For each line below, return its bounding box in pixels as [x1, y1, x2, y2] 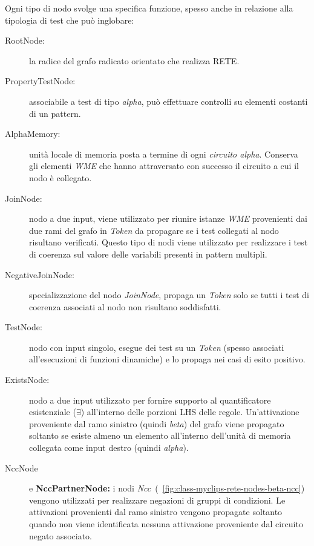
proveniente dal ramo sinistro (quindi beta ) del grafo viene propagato [29, 417, 284, 430]
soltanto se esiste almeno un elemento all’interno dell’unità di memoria [29, 429, 291, 442]
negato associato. [29, 529, 92, 542]
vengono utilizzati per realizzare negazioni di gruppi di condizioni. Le [29, 493, 286, 506]
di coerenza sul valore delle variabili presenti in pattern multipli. [29, 247, 267, 260]
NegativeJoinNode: [5, 268, 74, 281]
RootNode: [5, 34, 45, 47]
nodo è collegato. [29, 171, 92, 184]
